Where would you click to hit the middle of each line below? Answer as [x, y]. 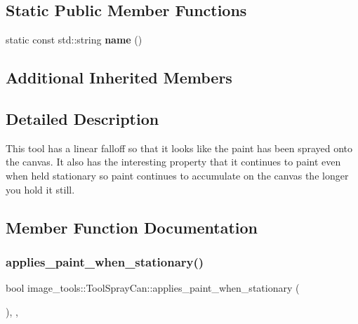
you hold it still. [40, 189]
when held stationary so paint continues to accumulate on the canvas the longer [177, 175]
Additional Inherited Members [119, 77]
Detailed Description [82, 118]
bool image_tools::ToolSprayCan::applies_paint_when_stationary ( [153, 288]
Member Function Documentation [132, 227]
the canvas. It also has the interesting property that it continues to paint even [173, 162]
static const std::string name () [74, 40]
